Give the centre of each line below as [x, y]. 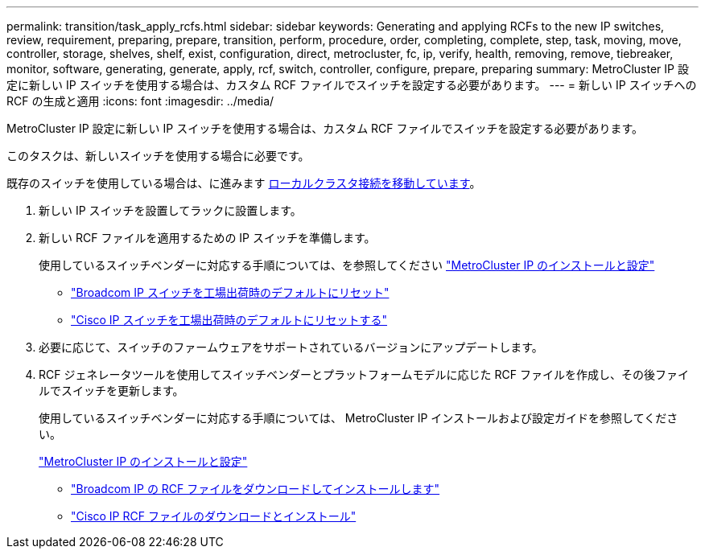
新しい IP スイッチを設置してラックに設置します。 [170, 210]
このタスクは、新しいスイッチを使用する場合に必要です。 [158, 156]
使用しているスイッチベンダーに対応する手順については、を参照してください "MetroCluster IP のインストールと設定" [347, 265]
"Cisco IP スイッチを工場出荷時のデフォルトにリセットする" [229, 320]
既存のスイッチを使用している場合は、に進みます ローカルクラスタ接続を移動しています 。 [244, 183]
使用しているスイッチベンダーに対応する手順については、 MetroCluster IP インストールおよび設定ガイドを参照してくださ [359, 418]
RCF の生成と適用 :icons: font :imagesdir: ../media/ [140, 101]
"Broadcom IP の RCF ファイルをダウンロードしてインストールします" [256, 489]
